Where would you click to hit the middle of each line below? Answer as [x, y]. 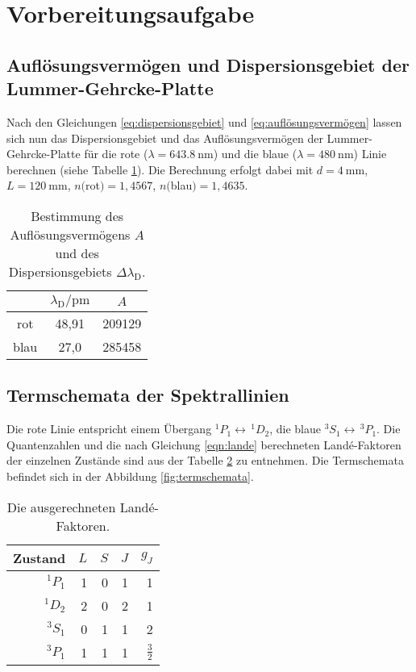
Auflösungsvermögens [70, 234]
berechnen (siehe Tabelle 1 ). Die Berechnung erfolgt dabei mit [160, 169]
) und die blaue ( [255, 154]
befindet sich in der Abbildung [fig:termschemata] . [130, 476]
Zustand [40, 557]
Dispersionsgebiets [60, 271]
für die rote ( [116, 154]
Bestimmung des [77, 215]
